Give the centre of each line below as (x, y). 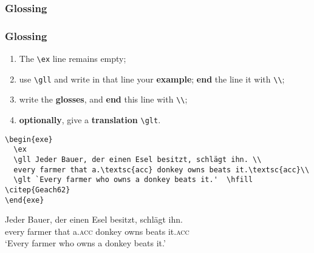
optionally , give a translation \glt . (90, 120)
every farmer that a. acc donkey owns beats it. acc (97, 231)
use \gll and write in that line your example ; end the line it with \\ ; (152, 79)
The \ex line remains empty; (73, 59)
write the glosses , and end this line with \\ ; (103, 99)
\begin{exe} (29, 139)
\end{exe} (25, 200)
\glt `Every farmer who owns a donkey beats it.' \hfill (133, 180)
